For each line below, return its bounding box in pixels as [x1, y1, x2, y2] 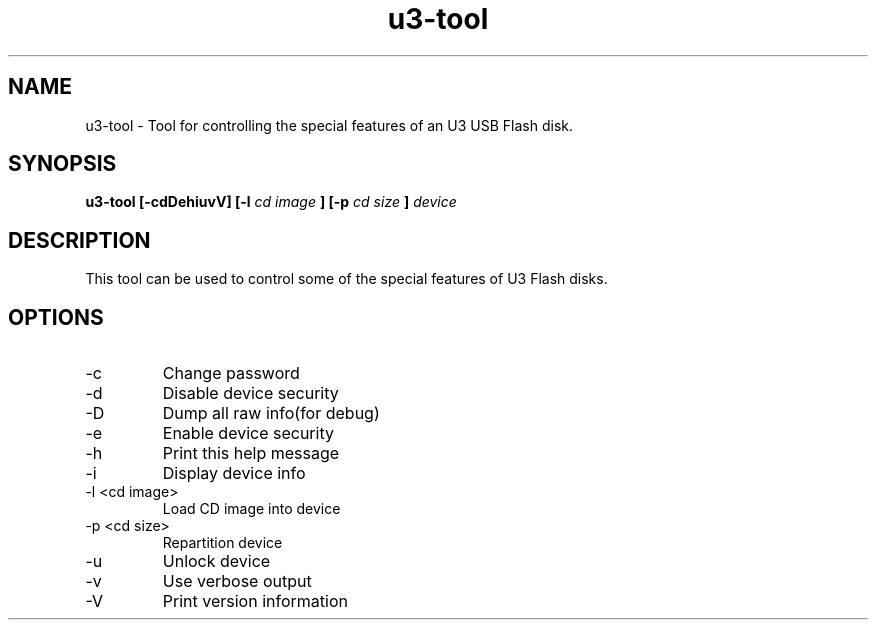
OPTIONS [8, 304, 104, 330]
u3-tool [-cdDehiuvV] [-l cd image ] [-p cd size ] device [85, 193, 457, 211]
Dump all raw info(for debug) [162, 403, 380, 424]
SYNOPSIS [8, 151, 117, 177]
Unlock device [162, 551, 271, 572]
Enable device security [162, 423, 334, 444]
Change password [162, 363, 300, 384]
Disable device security [162, 383, 339, 404]
